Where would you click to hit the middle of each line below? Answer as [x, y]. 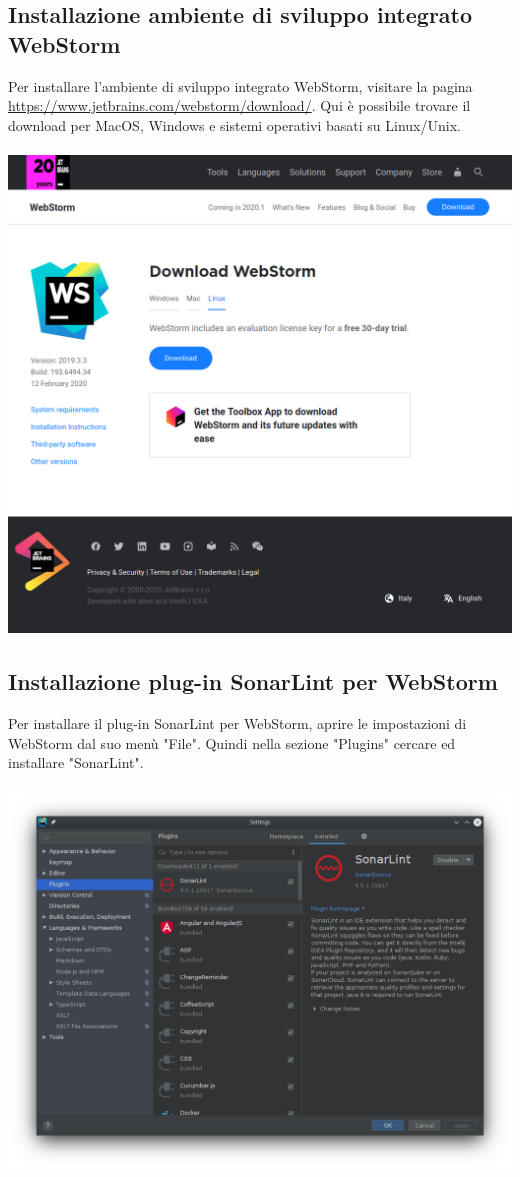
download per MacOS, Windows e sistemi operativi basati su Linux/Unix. [234, 124]
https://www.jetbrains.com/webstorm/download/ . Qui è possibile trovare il [239, 105]
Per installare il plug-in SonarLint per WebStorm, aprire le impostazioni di [237, 723]
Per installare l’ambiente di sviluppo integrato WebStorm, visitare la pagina [240, 85]
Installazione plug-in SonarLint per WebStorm [253, 681]
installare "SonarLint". [76, 762]
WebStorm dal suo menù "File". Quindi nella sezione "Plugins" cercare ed [232, 742]
